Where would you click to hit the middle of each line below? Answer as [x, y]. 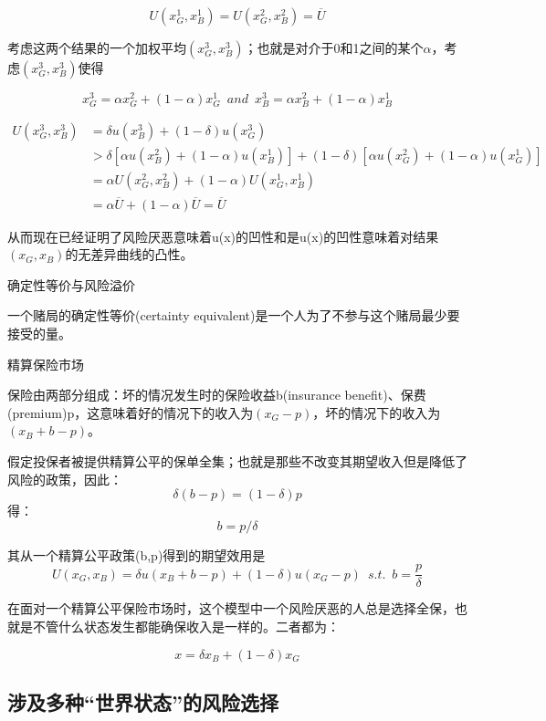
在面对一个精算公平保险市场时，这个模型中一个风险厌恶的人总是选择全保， [231, 608]
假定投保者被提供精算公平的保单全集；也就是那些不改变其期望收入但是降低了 [237, 460]
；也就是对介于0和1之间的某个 [334, 47]
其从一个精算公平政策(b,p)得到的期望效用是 [136, 554]
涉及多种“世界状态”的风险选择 [143, 701]
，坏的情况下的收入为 [377, 412]
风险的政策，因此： [65, 479]
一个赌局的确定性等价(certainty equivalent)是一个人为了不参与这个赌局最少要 [234, 315]
